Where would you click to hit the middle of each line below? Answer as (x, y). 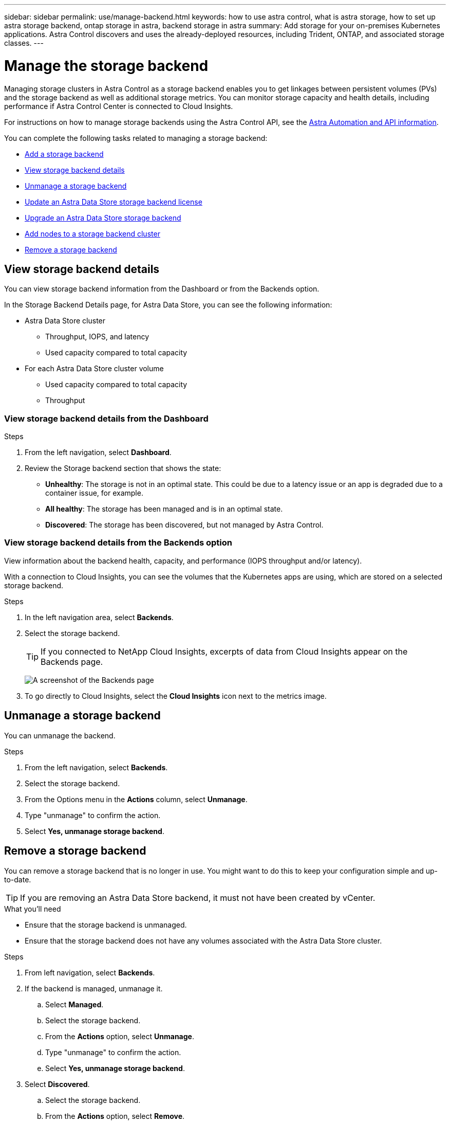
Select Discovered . (57, 1084)
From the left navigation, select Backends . (96, 767)
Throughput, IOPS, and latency (97, 337)
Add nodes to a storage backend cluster (92, 233)
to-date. (18, 879)
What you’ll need (33, 909)
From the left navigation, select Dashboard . (98, 452)
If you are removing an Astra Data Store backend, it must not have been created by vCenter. (198, 898)
